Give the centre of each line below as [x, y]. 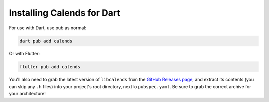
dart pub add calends [46, 41]
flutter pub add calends [50, 67]
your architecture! [27, 94]
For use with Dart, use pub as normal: [48, 28]
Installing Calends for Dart [65, 13]
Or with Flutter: [24, 53]
